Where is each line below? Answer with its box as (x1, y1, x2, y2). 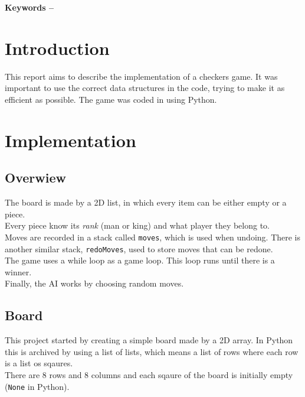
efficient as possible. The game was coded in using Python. (5, 93, 217, 105)
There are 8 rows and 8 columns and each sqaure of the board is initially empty (5, 368, 293, 380)
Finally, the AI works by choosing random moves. (5, 277, 184, 289)
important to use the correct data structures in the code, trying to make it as (5, 82, 285, 94)
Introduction (5, 35, 110, 60)
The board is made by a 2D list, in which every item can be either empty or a (5, 196, 287, 209)
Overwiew (5, 168, 66, 187)
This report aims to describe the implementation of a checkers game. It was (5, 70, 278, 82)
